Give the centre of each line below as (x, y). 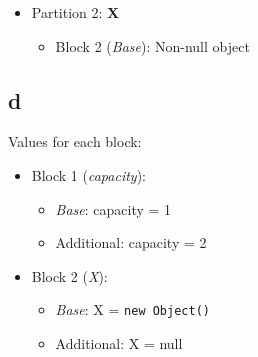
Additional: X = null (119, 343)
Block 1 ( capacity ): (88, 174)
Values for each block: (75, 141)
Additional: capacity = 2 (131, 242)
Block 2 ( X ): (69, 275)
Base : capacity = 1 (113, 208)
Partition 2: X (75, 12)
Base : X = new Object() (132, 309)
